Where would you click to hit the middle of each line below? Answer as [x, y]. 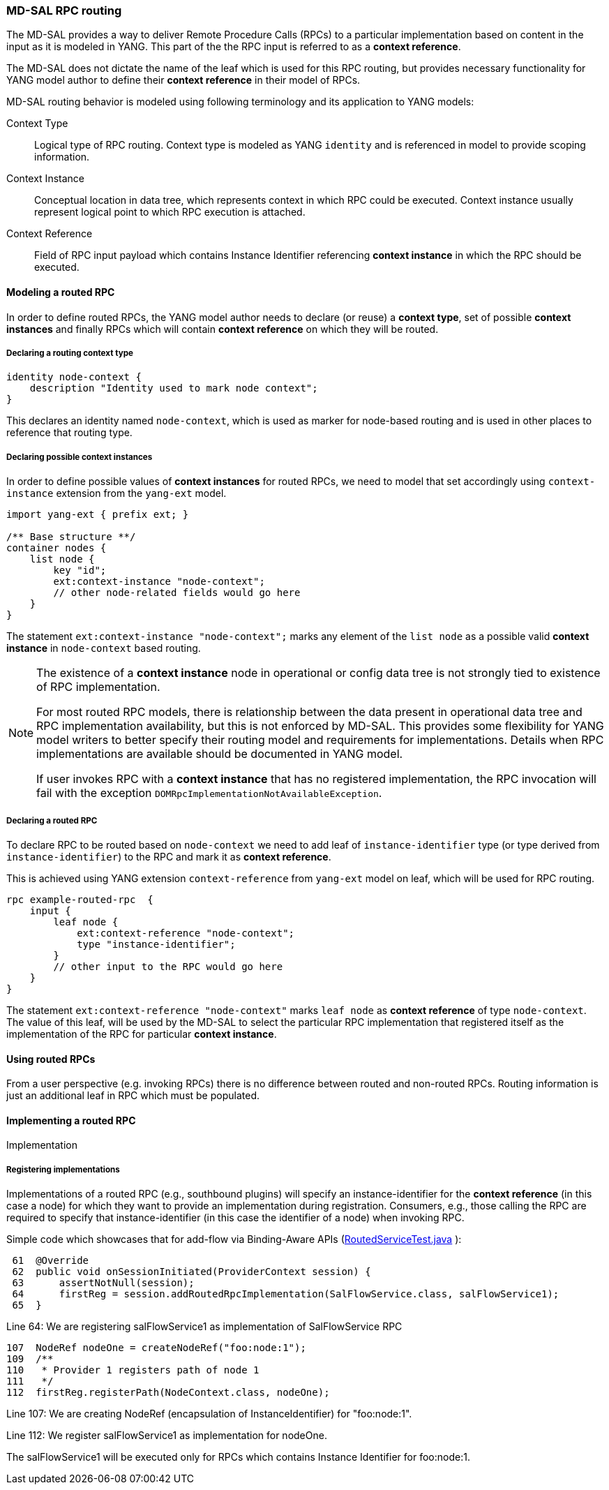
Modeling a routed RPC [61, 292]
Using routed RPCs [51, 1059]
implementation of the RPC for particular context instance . [142, 1034]
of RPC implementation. [98, 687]
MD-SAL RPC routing [64, 10]
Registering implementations [63, 1169]
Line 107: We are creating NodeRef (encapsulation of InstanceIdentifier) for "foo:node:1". [209, 1414]
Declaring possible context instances [80, 457]
